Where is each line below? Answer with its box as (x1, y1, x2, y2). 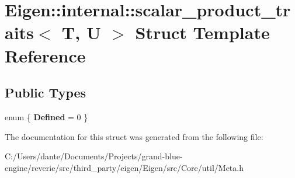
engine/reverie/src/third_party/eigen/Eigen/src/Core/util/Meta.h (5, 161, 244, 173)
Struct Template (135, 20, 270, 44)
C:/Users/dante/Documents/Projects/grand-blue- (5, 150, 183, 162)
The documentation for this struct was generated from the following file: (5, 130, 263, 142)
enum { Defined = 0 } (5, 110, 88, 123)
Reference (5, 43, 86, 67)
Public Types (5, 83, 86, 102)
